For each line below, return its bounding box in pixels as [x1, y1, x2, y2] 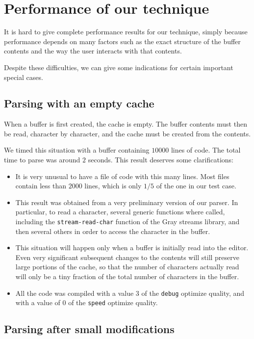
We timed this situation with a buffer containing [4, 145, 150, 155]
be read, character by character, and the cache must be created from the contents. [4, 128, 251, 138]
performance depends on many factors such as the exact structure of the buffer [4, 36, 241, 46]
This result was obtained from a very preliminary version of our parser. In [15, 197, 238, 207]
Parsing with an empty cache [4, 96, 154, 111]
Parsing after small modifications [4, 321, 175, 337]
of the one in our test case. [156, 181, 236, 191]
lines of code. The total [171, 145, 241, 155]
